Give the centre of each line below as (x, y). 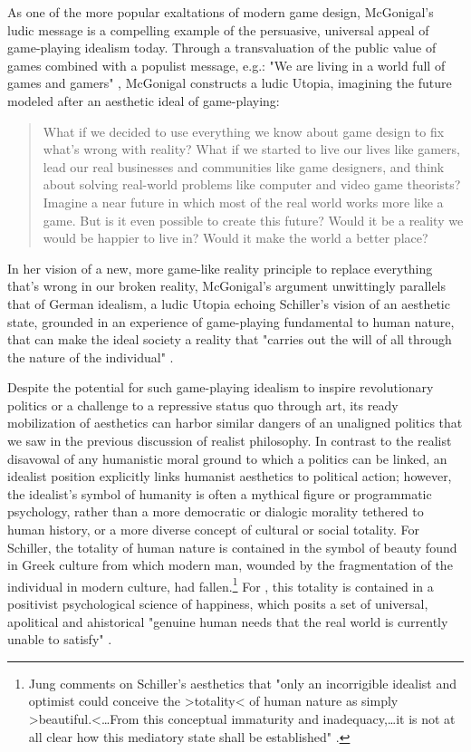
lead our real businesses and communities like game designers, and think (244, 166)
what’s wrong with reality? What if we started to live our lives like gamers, (251, 149)
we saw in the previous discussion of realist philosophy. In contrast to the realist (230, 441)
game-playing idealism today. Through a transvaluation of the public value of (222, 48)
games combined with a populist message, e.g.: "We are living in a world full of (226, 65)
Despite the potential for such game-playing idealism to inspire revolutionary (221, 387)
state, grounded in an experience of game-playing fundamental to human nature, (231, 321)
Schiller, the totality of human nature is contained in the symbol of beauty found (232, 547)
